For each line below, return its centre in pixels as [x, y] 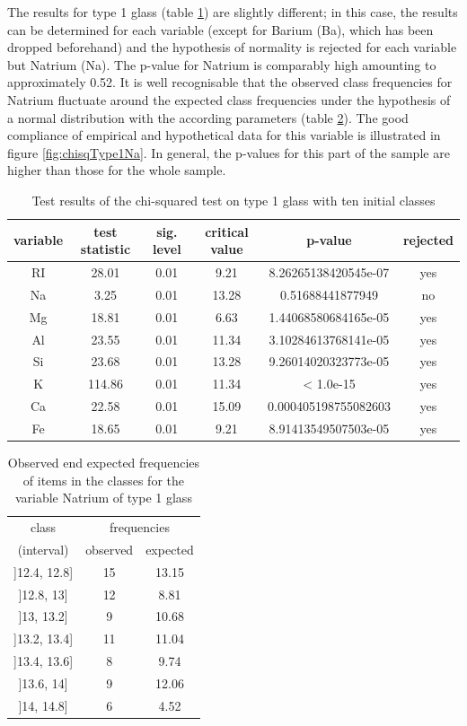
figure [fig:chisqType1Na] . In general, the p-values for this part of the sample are [229, 152]
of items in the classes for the [103, 480]
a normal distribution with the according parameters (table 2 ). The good [208, 117]
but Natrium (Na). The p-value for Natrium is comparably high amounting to [222, 64]
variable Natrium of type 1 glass [103, 498]
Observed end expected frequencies [104, 462]
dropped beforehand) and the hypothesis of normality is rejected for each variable [232, 47]
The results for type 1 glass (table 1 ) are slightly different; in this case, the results [233, 12]
